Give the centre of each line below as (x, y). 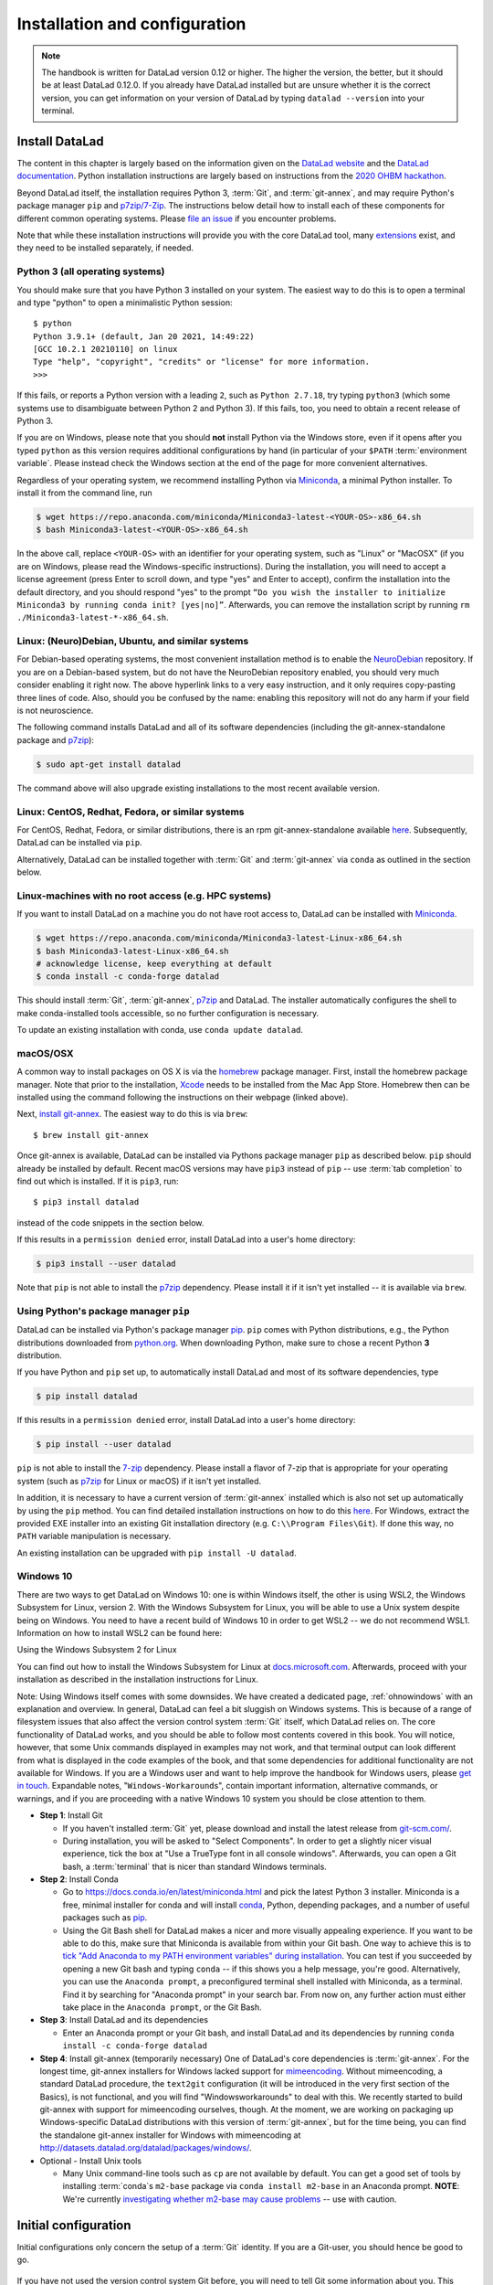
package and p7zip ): (56, 739)
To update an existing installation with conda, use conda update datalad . (160, 1030)
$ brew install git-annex (91, 1135)
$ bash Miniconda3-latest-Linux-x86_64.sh (132, 951)
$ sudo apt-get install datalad (109, 764)
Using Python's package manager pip (104, 1311)
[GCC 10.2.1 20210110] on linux (105, 349)
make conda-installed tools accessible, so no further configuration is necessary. (168, 1013)
